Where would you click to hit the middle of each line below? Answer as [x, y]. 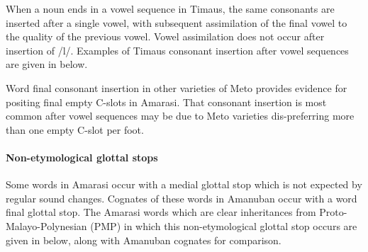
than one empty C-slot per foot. [75, 129]
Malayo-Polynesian [46, 225]
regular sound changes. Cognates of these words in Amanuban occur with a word [182, 198]
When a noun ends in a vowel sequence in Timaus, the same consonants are [170, 8]
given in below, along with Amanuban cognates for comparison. [144, 240]
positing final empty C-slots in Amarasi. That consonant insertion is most [166, 102]
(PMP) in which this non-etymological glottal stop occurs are [224, 225]
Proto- [333, 212]
